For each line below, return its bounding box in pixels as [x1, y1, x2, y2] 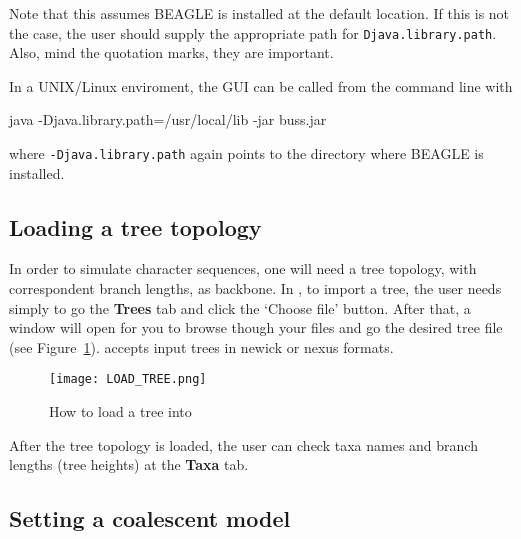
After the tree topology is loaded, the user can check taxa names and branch [9, 434, 478, 455]
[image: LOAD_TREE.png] [49, 372, 207, 387]
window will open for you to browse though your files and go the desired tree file [9, 317, 503, 338]
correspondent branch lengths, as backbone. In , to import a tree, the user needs [9, 278, 502, 299]
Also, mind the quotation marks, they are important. [9, 42, 334, 63]
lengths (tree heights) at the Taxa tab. [9, 454, 249, 475]
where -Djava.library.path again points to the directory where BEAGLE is [9, 143, 484, 164]
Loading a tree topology [9, 211, 262, 242]
